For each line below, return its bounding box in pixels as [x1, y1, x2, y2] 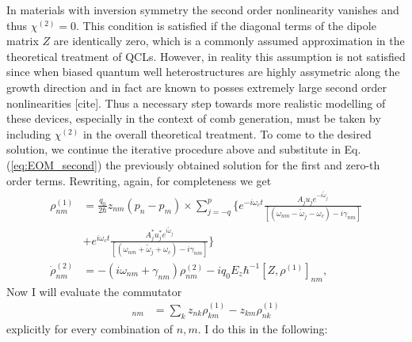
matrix [6, 32, 39, 49]
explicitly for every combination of [6, 320, 174, 336]
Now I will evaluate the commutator [6, 283, 182, 299]
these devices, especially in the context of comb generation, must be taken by [6, 110, 381, 127]
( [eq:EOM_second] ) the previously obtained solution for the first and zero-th [6, 156, 380, 173]
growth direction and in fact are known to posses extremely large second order [6, 78, 387, 95]
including [6, 125, 51, 142]
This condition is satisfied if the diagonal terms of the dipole [82, 17, 376, 33]
